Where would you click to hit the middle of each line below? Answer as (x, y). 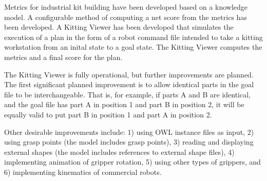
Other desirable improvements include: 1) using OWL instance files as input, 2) (129, 132)
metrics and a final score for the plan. (63, 57)
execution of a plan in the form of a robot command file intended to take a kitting (133, 37)
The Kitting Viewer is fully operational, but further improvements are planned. (129, 74)
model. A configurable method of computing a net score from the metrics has (126, 17)
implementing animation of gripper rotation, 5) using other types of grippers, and (132, 162)
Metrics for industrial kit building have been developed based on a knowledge (126, 7)
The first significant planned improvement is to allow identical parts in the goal (129, 84)
